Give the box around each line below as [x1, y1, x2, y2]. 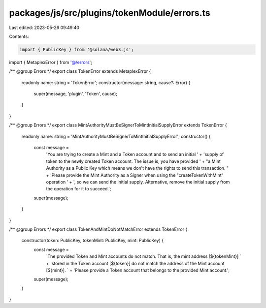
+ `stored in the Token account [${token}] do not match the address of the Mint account [46, 260, 225, 266]
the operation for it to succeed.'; [46, 186, 111, 192]
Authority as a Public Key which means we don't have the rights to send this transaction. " [46, 165, 229, 171]
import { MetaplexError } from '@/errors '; [9, 59, 92, 65]
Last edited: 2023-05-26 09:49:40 [9, 25, 80, 31]
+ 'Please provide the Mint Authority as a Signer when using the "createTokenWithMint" [46, 172, 224, 178]
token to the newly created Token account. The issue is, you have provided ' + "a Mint [46, 158, 221, 164]
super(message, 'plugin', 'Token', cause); [33, 91, 118, 97]
